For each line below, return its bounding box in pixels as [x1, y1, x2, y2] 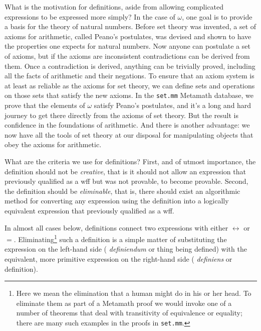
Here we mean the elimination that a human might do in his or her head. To [16, 288, 251, 298]
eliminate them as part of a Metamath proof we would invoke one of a [16, 297, 232, 308]
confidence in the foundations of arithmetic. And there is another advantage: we [5, 120, 250, 130]
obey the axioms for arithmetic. [5, 139, 102, 150]
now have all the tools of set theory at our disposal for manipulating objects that [5, 129, 253, 140]
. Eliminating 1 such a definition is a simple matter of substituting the [14, 233, 227, 244]
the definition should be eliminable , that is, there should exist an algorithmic [5, 185, 240, 196]
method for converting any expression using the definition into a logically [5, 195, 229, 206]
